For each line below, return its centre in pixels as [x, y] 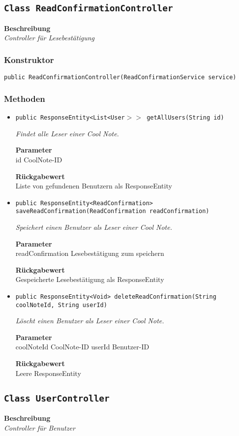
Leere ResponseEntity [48, 373]
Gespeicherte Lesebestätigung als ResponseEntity [90, 279]
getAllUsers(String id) [185, 118]
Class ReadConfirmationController [89, 8]
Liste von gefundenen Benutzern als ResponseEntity [94, 186]
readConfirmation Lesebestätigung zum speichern [90, 253]
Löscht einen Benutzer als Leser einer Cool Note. [90, 321]
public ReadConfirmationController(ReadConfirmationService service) [120, 78]
